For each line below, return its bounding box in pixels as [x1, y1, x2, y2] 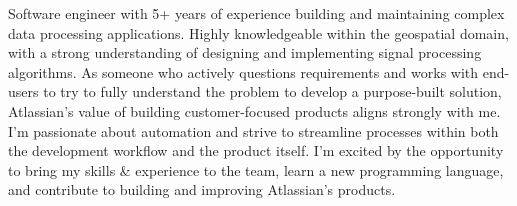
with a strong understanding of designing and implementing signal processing [8, 42, 482, 63]
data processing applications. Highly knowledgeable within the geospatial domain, [8, 22, 509, 43]
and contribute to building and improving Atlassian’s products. [8, 179, 396, 200]
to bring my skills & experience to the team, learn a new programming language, [8, 159, 504, 180]
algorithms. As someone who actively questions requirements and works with [8, 61, 479, 82]
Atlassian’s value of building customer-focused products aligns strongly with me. [8, 100, 501, 121]
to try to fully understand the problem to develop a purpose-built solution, [43, 81, 502, 102]
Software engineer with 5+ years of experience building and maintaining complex [8, 3, 505, 23]
